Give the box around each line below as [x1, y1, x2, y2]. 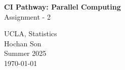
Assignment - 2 [4, 11, 51, 22]
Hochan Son [4, 38, 41, 48]
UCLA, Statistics [4, 28, 57, 39]
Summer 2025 [4, 48, 47, 58]
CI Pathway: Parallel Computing [4, 2, 121, 12]
